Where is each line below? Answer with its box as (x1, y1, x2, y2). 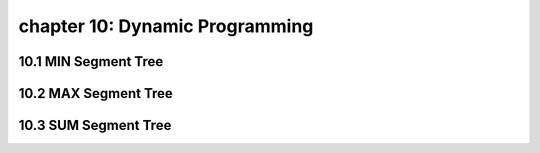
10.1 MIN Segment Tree (18, 53, 164, 70)
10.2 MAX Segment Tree (18, 85, 174, 102)
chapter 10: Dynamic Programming (18, 15, 314, 37)
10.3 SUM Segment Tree (18, 117, 172, 134)
